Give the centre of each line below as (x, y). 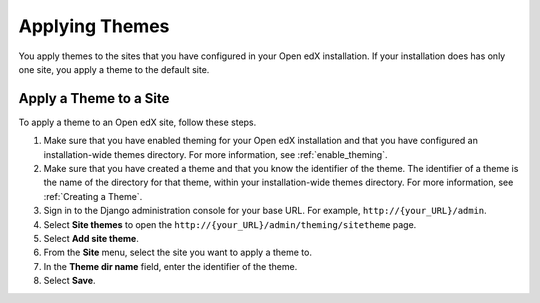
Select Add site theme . (91, 238)
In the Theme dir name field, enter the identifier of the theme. (170, 266)
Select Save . (69, 281)
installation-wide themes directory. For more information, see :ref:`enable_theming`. (215, 154)
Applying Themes (94, 26)
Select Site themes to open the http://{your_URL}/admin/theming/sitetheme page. (230, 224)
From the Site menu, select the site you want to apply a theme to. (177, 252)
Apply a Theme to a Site (94, 98)
